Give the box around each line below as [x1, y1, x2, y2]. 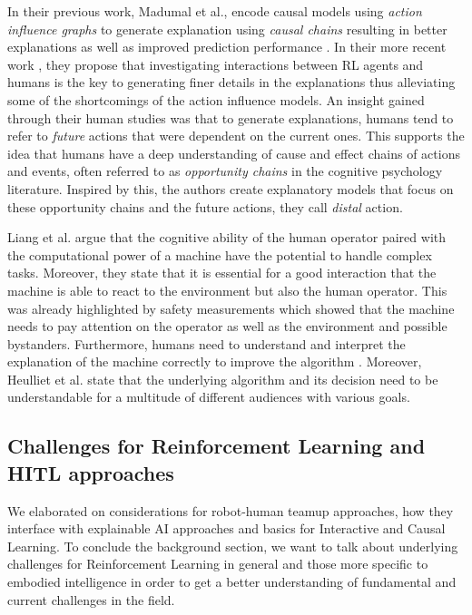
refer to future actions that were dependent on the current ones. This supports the [7, 126, 465, 145]
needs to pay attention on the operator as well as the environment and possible [7, 317, 447, 336]
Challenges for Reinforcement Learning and [7, 432, 426, 460]
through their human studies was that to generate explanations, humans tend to [7, 108, 454, 127]
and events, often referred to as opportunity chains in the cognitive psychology [7, 161, 443, 181]
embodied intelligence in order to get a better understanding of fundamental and [7, 572, 457, 591]
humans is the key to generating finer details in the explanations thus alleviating [7, 73, 456, 92]
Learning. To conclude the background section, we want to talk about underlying [7, 536, 458, 555]
